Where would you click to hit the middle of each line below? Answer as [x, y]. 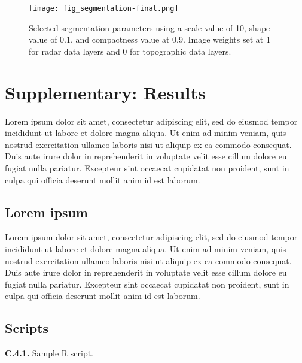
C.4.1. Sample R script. [49, 353]
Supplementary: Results [105, 92]
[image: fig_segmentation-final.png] [104, 8]
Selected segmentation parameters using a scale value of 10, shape [150, 27]
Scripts [27, 328]
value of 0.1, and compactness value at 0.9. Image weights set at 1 [150, 39]
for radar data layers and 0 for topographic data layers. [130, 51]
